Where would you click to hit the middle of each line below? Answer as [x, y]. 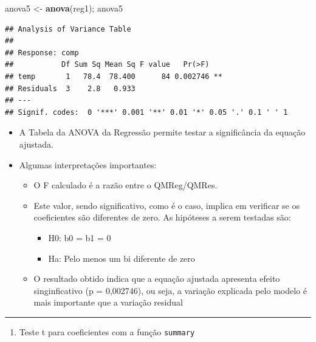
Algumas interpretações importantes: [88, 164]
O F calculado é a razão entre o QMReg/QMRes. [125, 185]
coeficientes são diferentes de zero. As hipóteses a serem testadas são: [162, 217]
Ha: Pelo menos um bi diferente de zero [122, 258]
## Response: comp [42, 53]
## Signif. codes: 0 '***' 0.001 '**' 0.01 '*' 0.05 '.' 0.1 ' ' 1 [146, 112]
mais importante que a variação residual [108, 302]
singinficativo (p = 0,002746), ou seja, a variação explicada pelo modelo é [170, 290]
